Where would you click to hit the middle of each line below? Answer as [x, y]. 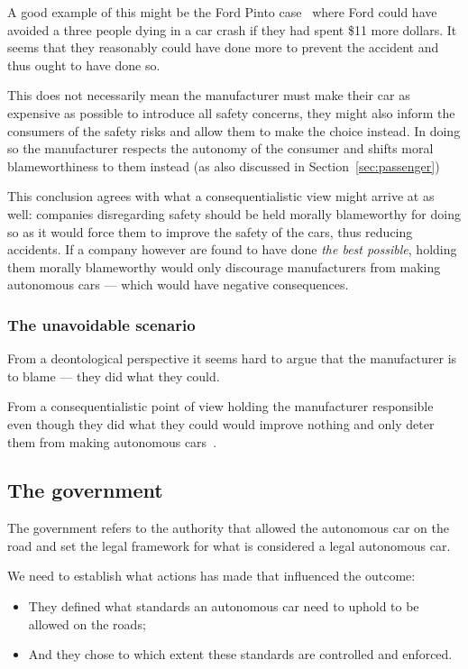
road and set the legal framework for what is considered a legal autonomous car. [229, 545]
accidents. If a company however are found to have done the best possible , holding [232, 249]
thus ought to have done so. [84, 64]
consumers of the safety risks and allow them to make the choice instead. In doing [234, 130]
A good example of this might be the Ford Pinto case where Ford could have [222, 12]
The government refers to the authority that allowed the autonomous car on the [228, 528]
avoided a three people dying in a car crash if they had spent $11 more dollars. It [232, 29]
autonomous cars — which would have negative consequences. [178, 284]
